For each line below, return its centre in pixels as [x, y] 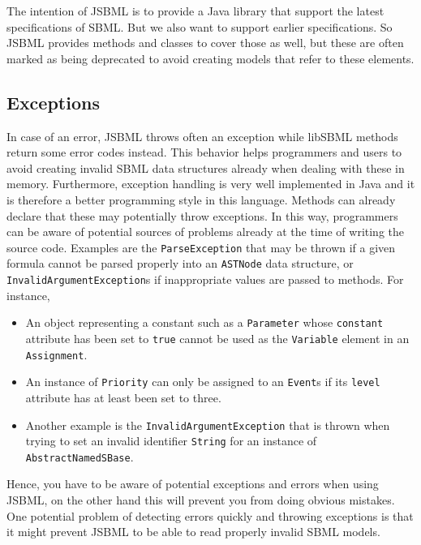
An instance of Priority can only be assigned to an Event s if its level [203, 382]
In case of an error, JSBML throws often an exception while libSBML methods [202, 136]
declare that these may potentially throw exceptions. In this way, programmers [202, 215]
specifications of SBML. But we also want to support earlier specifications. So [200, 26]
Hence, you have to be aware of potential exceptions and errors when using [193, 484]
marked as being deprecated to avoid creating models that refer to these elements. [210, 58]
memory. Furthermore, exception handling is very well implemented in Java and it [211, 184]
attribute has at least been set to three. [123, 397]
